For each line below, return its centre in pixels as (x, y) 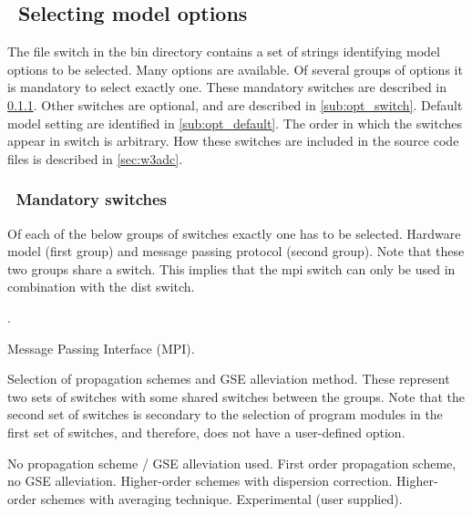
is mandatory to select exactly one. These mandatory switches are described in (227, 87)
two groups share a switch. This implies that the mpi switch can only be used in (231, 268)
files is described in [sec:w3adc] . (95, 158)
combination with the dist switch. (101, 287)
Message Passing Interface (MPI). (101, 348)
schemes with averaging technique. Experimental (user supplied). (221, 498)
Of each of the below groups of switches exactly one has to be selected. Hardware (234, 233)
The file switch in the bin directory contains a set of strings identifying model (224, 51)
